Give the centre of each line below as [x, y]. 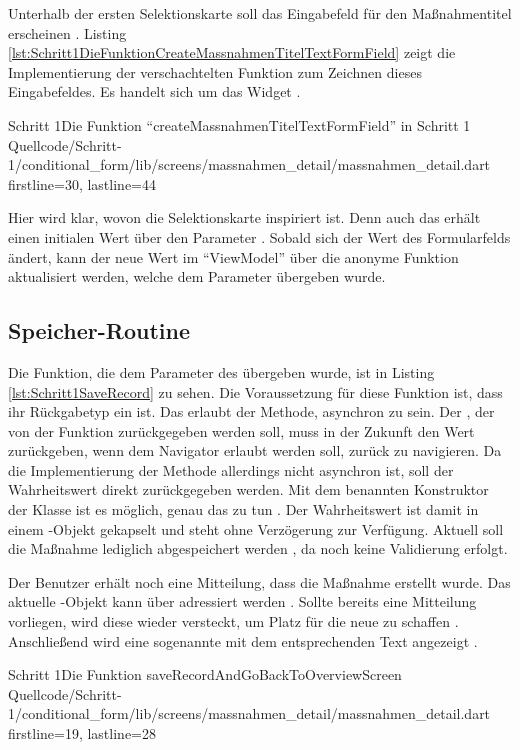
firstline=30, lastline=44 [82, 183]
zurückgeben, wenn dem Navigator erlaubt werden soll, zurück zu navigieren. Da [255, 450]
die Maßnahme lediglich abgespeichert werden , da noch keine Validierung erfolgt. [258, 548]
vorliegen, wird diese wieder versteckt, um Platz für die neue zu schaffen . [233, 621]
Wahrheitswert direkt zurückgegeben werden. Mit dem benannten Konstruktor [248, 489]
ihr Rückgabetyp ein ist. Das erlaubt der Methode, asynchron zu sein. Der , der [251, 411]
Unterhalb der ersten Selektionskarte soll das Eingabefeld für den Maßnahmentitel [260, 13]
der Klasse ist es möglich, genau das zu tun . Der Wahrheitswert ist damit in [243, 509]
